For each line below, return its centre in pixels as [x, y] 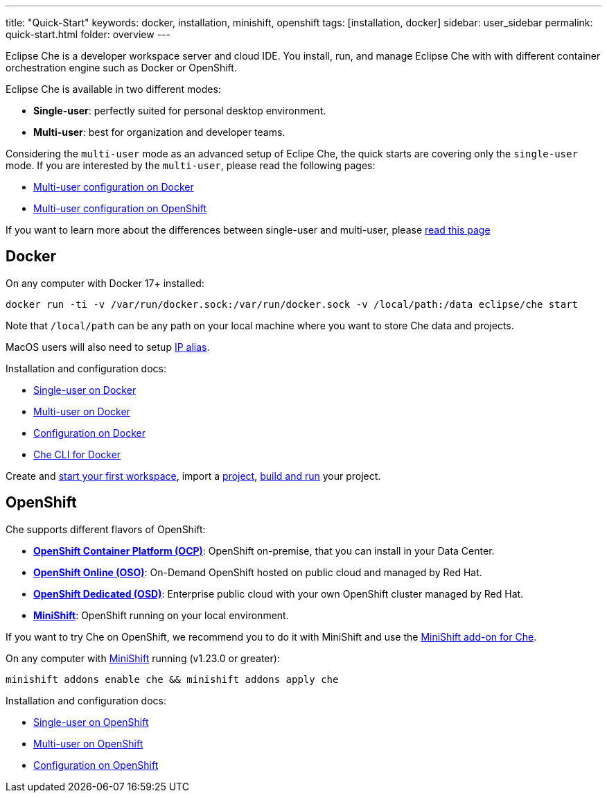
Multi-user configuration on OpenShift [120, 208]
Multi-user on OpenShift [88, 743]
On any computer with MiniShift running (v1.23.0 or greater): [143, 658]
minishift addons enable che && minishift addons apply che [172, 679]
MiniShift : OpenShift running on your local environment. [161, 615]
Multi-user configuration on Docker [114, 187]
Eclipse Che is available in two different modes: [113, 89]
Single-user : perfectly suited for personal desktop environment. [180, 111]
